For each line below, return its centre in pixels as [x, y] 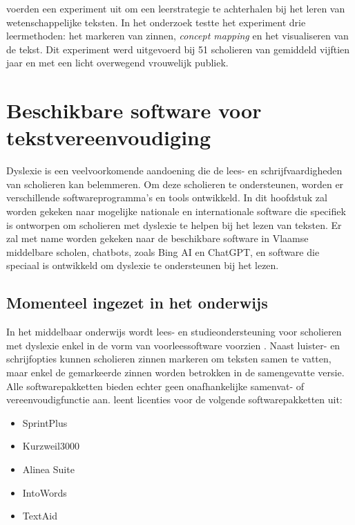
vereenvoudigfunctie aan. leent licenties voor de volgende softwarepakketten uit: [174, 399]
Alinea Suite [48, 469]
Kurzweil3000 [51, 446]
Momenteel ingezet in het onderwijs [137, 303]
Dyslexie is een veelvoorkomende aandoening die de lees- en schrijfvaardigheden [174, 171]
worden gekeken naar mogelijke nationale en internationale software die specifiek [176, 211]
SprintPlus [45, 422]
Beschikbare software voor [134, 110]
